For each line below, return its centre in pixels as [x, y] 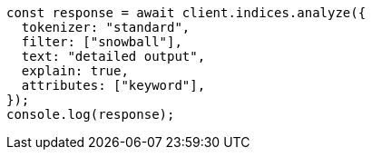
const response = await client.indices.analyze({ [186, 13]
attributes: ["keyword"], [113, 85]
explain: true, [75, 71]
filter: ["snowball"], [102, 42]
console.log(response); [91, 114]
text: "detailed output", [113, 56]
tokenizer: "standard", [106, 27]
